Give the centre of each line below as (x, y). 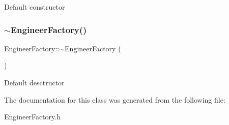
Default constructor (35, 7)
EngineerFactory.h (32, 117)
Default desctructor (34, 82)
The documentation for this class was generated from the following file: (115, 99)
